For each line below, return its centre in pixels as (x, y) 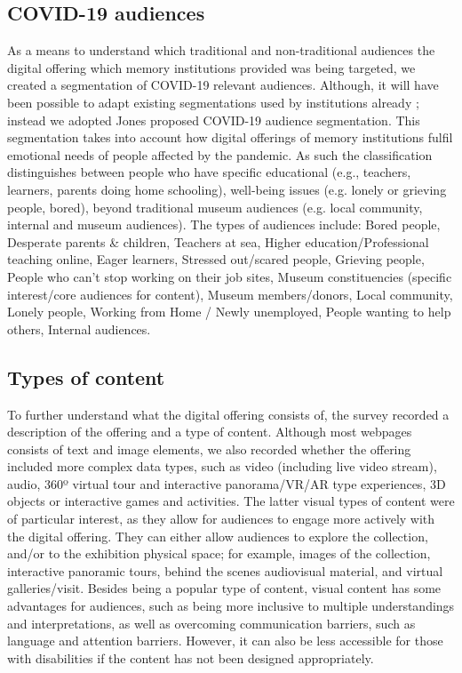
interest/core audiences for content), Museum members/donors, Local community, (230, 294)
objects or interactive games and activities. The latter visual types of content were (231, 501)
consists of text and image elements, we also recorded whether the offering (209, 449)
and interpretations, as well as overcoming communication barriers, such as (211, 623)
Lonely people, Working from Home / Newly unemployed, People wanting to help (229, 312)
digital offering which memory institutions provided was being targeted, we (211, 67)
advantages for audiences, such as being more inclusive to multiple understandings (231, 606)
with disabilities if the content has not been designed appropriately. (191, 657)
